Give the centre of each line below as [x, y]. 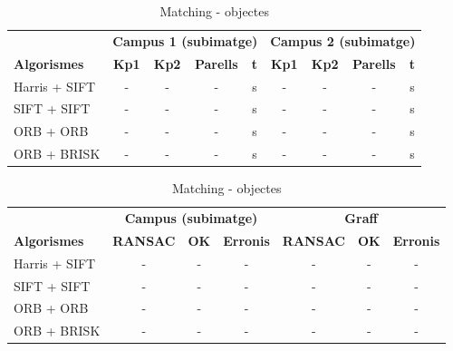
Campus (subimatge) [191, 218]
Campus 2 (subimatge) [343, 40]
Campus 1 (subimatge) [185, 40]
